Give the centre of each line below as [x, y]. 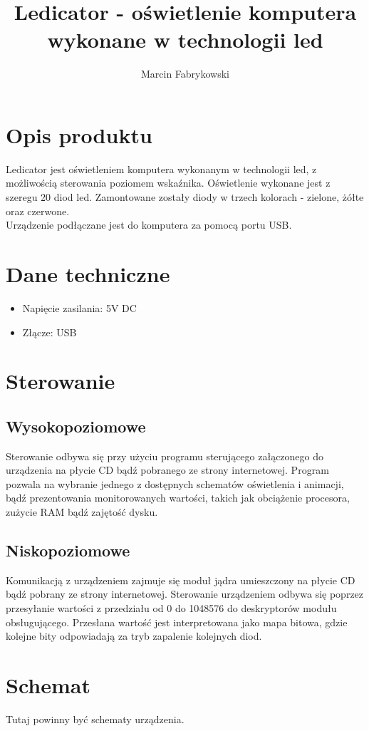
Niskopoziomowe [68, 550]
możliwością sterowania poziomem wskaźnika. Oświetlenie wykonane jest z [168, 183]
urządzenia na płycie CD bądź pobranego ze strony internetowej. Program [167, 470]
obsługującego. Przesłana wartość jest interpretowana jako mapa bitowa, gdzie [177, 622]
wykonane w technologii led [185, 40]
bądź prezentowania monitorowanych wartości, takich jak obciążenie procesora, [178, 498]
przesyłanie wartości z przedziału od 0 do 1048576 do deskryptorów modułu [171, 608]
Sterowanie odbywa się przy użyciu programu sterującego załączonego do [165, 456]
